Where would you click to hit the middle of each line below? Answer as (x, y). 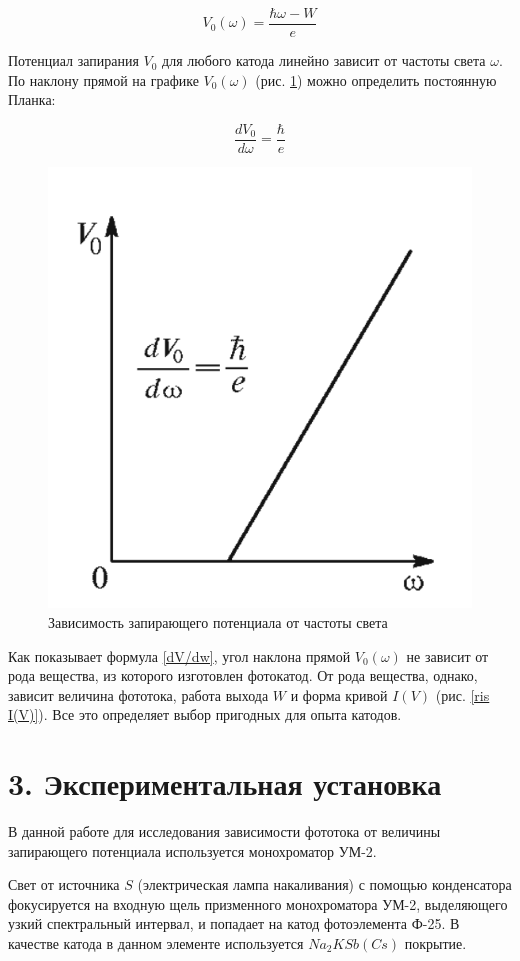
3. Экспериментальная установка (225, 783)
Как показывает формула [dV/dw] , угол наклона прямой (179, 655)
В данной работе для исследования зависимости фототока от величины (224, 831)
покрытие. (435, 942)
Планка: (32, 99)
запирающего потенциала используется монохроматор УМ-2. (192, 850)
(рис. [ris (462, 694)
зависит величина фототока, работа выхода (138, 694)
